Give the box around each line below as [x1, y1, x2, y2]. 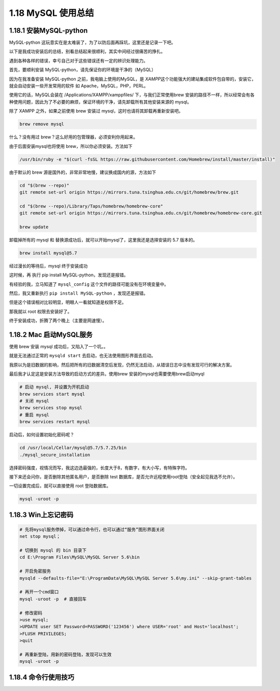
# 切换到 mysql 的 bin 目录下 [19, 548, 87, 553]
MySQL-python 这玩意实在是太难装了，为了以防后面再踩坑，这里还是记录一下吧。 [9, 40, 176, 46]
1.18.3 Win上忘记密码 [9, 510, 74, 519]
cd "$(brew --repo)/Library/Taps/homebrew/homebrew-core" [19, 203, 163, 209]
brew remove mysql [19, 122, 64, 127]
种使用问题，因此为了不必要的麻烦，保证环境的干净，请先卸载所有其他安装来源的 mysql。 [9, 99, 192, 105]
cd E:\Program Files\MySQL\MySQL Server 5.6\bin [19, 555, 140, 560]
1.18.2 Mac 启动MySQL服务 [9, 330, 93, 339]
